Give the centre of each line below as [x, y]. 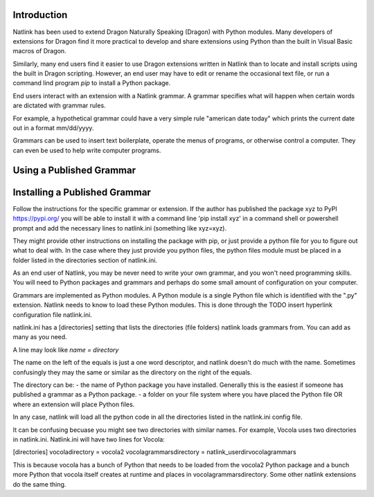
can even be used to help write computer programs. [87, 150]
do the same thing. [39, 484]
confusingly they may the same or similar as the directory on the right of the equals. [132, 372]
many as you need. [40, 337]
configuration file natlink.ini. [53, 314]
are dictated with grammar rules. [60, 106]
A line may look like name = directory [66, 350]
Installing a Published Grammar [82, 192]
